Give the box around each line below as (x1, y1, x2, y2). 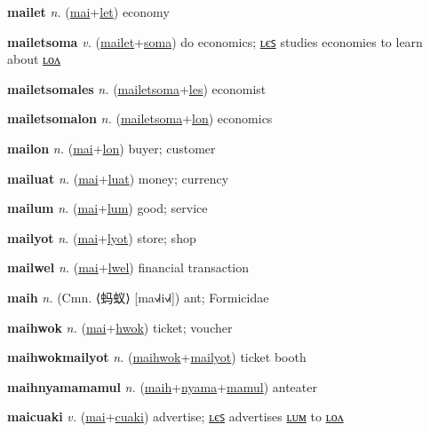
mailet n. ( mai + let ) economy (7, 3, 170, 20)
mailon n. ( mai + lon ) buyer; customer (7, 138, 216, 157)
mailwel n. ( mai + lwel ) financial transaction (7, 258, 250, 277)
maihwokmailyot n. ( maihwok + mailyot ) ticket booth (7, 348, 307, 366)
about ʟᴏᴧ (7, 50, 61, 68)
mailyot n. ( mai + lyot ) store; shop (7, 228, 196, 247)
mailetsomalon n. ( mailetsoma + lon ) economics (7, 109, 273, 128)
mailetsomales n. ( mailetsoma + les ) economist (7, 79, 267, 98)
